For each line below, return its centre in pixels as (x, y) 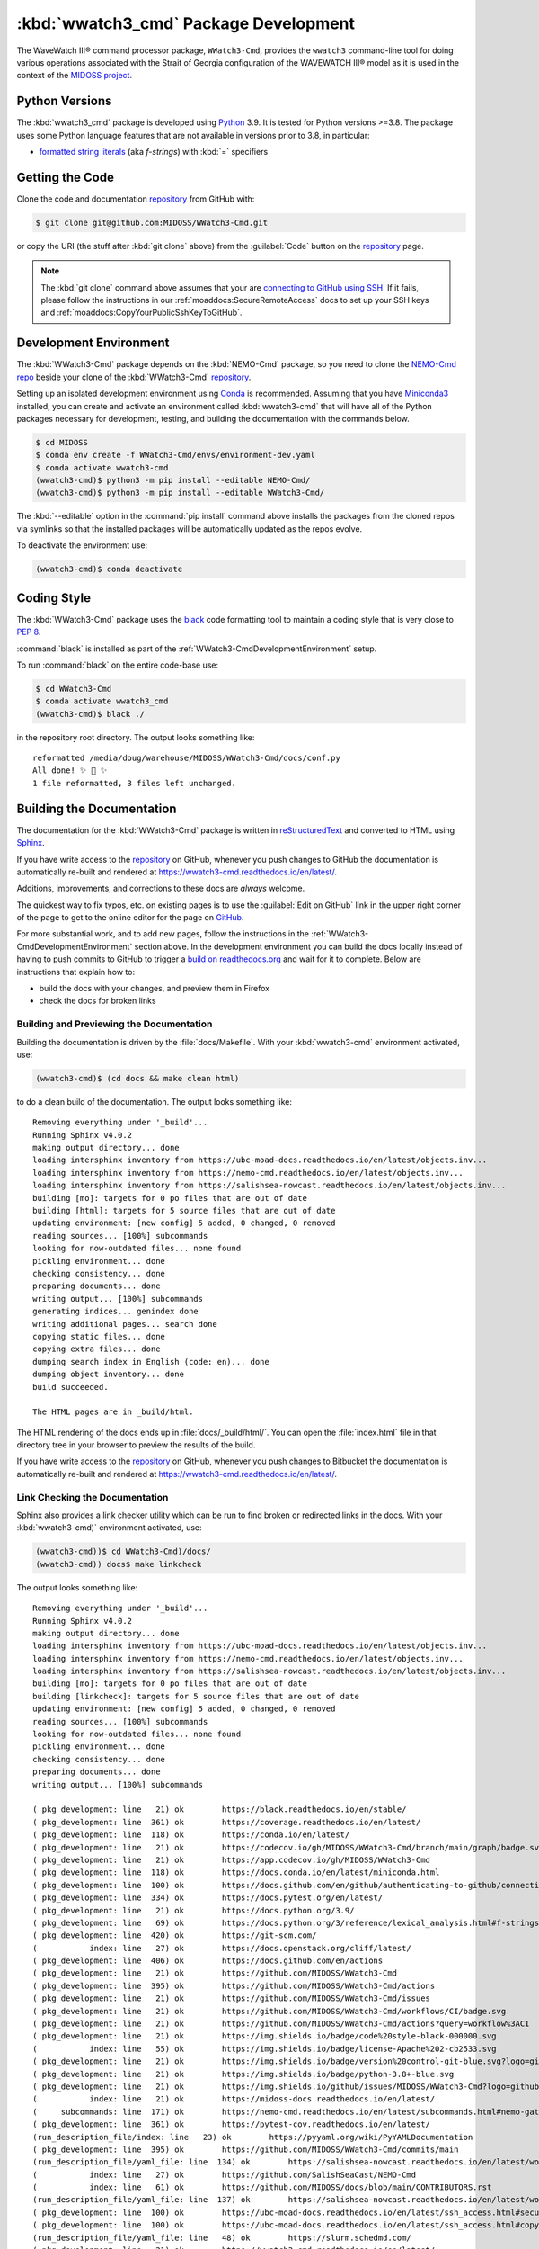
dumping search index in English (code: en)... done (151, 1362)
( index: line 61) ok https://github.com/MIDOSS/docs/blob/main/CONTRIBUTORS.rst (262, 2187)
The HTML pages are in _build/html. (113, 1412)
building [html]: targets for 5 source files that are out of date (184, 1211)
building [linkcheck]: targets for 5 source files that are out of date (196, 1696)
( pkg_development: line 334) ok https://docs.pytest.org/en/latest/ (208, 1898)
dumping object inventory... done (108, 1375)
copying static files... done (99, 1336)
